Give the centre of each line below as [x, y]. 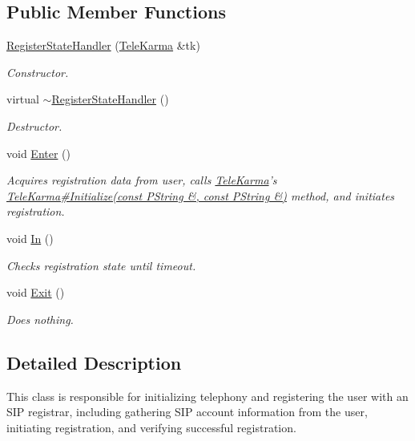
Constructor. [38, 72]
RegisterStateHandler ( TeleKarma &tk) [103, 45]
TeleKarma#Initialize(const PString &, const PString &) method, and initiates [201, 195]
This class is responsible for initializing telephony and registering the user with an [207, 396]
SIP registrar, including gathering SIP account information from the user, [187, 412]
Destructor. [34, 125]
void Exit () [36, 292]
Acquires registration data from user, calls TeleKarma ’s [142, 180]
